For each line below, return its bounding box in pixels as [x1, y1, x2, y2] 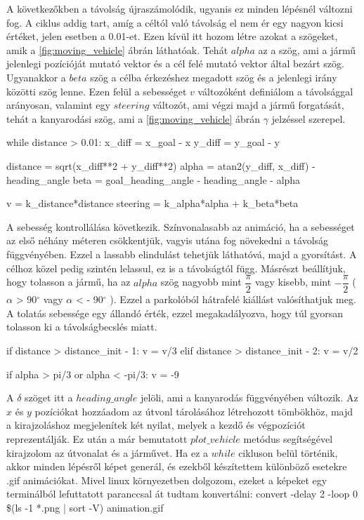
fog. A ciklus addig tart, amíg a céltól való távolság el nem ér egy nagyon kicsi [6, 15, 344, 29]
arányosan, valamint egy [6, 98, 110, 112]
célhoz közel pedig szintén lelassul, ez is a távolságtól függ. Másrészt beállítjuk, [6, 260, 346, 275]
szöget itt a [25, 390, 73, 405]
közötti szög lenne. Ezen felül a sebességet [6, 84, 187, 98]
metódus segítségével [243, 431, 333, 446]
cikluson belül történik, [238, 445, 338, 460]
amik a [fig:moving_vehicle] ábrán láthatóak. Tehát [6, 42, 228, 57]
